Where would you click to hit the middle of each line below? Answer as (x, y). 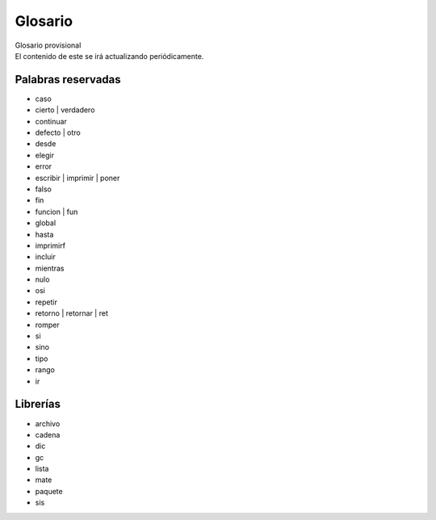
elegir (44, 155)
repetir (46, 302)
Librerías (38, 404)
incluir (45, 257)
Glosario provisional (48, 45)
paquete (49, 491)
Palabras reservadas (68, 80)
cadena (48, 434)
